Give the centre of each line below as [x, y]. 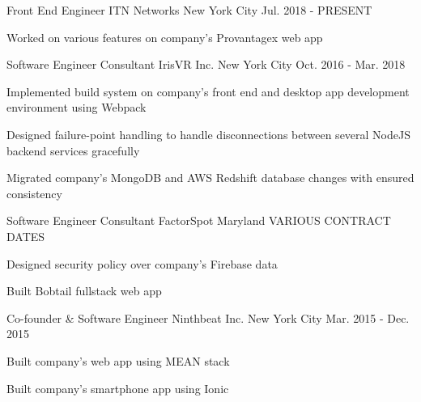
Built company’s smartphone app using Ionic [118, 388]
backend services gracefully [73, 150]
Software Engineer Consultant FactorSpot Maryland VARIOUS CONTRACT [199, 220]
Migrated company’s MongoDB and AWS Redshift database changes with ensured [210, 178]
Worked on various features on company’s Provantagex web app [165, 37]
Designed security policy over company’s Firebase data [142, 263]
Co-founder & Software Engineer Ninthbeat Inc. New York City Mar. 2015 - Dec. [208, 317]
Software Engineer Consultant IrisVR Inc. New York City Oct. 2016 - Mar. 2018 [206, 64]
